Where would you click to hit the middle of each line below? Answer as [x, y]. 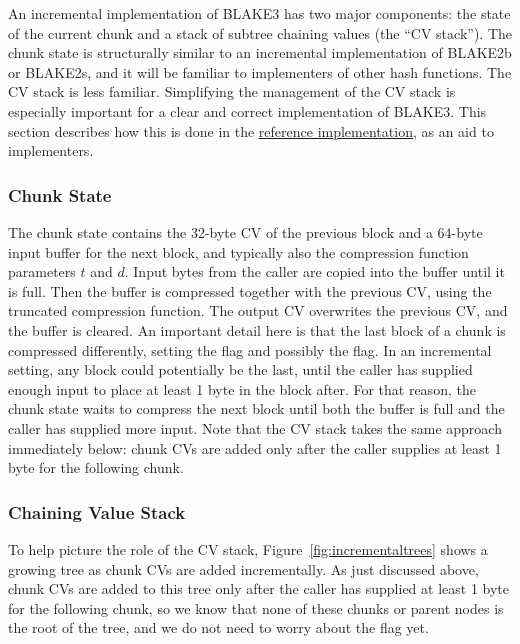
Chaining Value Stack [97, 511]
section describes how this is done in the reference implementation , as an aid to [251, 130]
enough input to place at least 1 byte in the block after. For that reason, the [242, 388]
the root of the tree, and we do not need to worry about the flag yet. [218, 627]
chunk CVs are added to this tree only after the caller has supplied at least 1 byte [259, 588]
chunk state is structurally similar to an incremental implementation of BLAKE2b [260, 52]
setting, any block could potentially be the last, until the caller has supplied [240, 369]
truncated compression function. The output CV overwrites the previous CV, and [258, 310]
